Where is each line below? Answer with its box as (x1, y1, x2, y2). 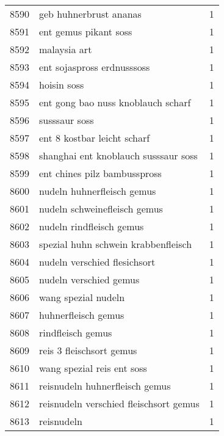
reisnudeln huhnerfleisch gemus (39, 379, 171, 393)
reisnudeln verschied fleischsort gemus (39, 396, 200, 410)
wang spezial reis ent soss (39, 361, 147, 375)
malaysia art (39, 42, 92, 56)
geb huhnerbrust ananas (39, 7, 142, 21)
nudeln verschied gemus (39, 272, 140, 286)
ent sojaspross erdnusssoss (39, 60, 150, 74)
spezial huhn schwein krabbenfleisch (39, 237, 192, 251)
